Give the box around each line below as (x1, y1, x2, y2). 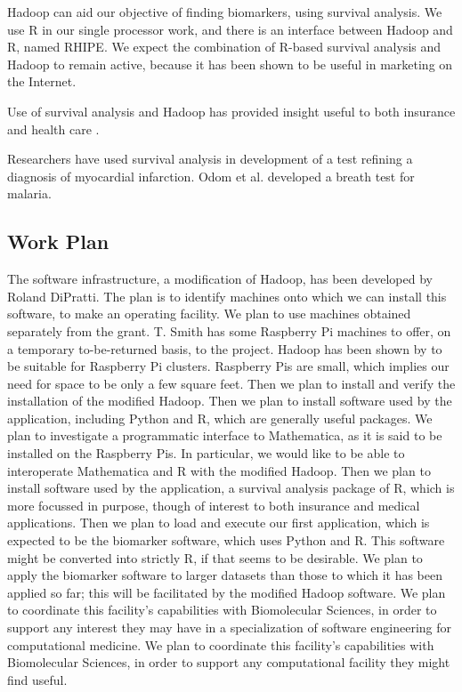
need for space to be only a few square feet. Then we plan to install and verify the (7, 374, 456, 392)
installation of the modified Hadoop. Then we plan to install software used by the (7, 391, 452, 410)
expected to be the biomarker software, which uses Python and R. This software (7, 531, 445, 550)
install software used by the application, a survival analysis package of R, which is (7, 479, 455, 497)
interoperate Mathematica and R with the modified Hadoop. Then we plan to (7, 461, 431, 479)
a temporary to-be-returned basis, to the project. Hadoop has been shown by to (7, 339, 442, 358)
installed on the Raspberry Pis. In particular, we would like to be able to (7, 444, 405, 463)
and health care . (7, 119, 100, 138)
